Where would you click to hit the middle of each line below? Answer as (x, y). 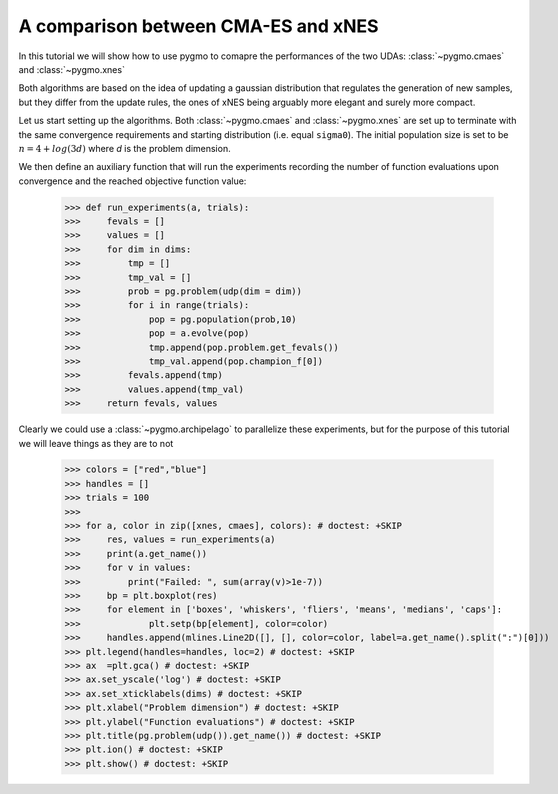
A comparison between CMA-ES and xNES (198, 26)
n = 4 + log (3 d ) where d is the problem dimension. (124, 148)
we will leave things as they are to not (96, 443)
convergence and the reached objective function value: (132, 181)
